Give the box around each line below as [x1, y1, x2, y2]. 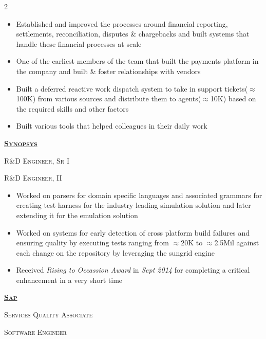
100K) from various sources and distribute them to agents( [16, 93, 201, 104]
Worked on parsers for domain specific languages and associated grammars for [16, 189, 262, 200]
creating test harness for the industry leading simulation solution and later [16, 200, 251, 210]
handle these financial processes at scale [16, 38, 142, 49]
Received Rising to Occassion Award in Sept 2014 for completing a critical [16, 264, 250, 275]
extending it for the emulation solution [16, 209, 138, 220]
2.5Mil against [214, 237, 259, 248]
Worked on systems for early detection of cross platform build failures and [16, 227, 250, 238]
